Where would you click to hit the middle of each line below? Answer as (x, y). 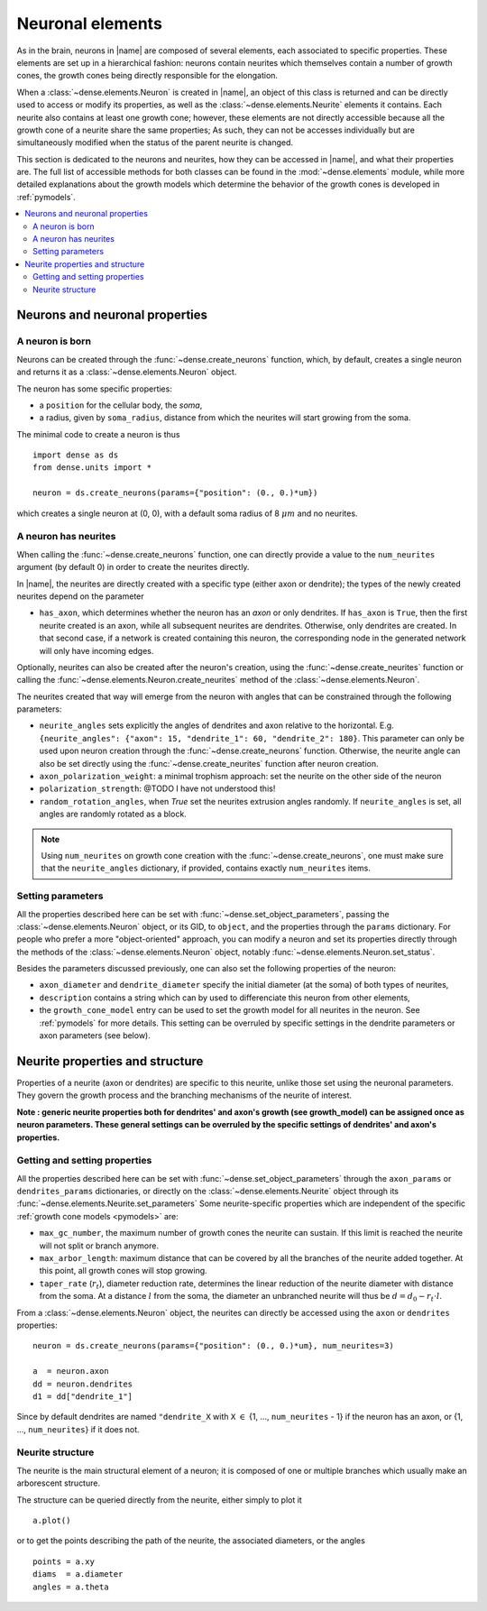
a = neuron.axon (71, 1372)
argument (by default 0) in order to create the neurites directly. (133, 567)
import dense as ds (76, 455)
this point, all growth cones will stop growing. (123, 1271)
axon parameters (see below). (95, 1036)
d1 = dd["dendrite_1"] (83, 1396)
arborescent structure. (59, 1483)
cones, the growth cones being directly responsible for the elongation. (147, 76)
